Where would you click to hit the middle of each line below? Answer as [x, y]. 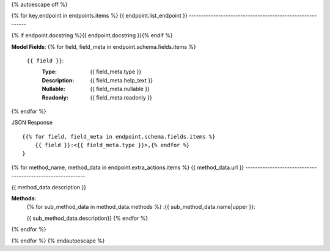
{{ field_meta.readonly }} [121, 97]
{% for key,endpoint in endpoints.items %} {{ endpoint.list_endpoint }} [99, 16]
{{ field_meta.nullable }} [120, 89]
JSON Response [32, 123]
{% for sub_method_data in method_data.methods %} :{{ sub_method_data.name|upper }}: [141, 207]
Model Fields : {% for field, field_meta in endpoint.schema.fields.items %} [104, 46]
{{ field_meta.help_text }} [121, 80]
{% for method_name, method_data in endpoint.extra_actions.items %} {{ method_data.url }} [128, 167]
